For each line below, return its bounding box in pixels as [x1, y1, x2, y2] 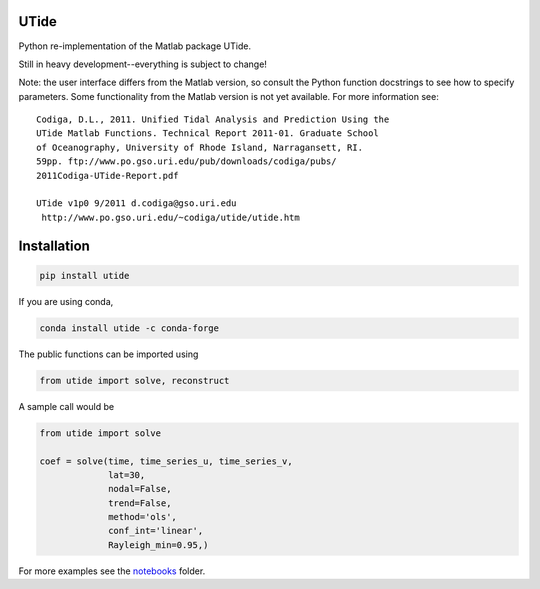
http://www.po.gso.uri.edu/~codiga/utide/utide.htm [41, 211, 300, 223]
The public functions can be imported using [18, 348, 199, 360]
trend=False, [108, 497, 172, 509]
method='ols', [108, 511, 177, 523]
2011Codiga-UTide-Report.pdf [36, 170, 179, 181]
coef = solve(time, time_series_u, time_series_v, [39, 455, 294, 467]
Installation [18, 237, 90, 254]
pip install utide [39, 270, 130, 281]
